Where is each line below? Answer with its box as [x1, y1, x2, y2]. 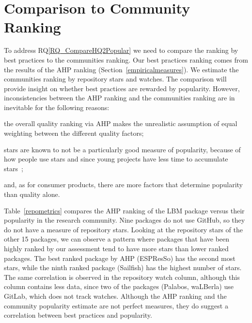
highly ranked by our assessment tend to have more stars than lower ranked [4, 243, 229, 253]
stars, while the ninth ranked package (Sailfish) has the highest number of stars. [4, 262, 242, 273]
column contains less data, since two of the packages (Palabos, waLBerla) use [4, 281, 234, 291]
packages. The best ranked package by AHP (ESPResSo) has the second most [4, 253, 236, 263]
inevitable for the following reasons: [4, 102, 110, 112]
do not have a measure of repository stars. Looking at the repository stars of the [4, 224, 243, 234]
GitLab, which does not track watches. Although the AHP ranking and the [4, 291, 227, 301]
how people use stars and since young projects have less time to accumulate [4, 154, 228, 164]
